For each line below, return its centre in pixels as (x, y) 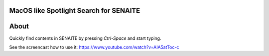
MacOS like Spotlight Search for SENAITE (75, 11)
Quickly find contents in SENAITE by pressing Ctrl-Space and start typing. (85, 38)
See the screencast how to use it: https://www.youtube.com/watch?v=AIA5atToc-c (94, 47)
